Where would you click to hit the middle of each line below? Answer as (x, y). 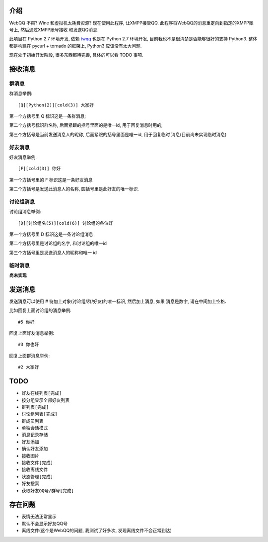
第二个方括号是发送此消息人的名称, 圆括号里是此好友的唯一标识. (74, 189)
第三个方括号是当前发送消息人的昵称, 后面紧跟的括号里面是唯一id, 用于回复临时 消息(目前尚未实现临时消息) (118, 134)
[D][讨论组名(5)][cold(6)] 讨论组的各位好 (66, 223)
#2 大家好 (29, 367)
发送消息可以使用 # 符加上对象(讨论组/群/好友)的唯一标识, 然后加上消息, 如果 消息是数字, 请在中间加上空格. (118, 301)
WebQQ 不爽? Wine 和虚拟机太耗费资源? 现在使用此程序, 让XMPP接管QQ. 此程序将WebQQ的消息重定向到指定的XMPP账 (132, 23)
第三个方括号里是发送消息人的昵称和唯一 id (53, 252)
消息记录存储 (35, 435)
